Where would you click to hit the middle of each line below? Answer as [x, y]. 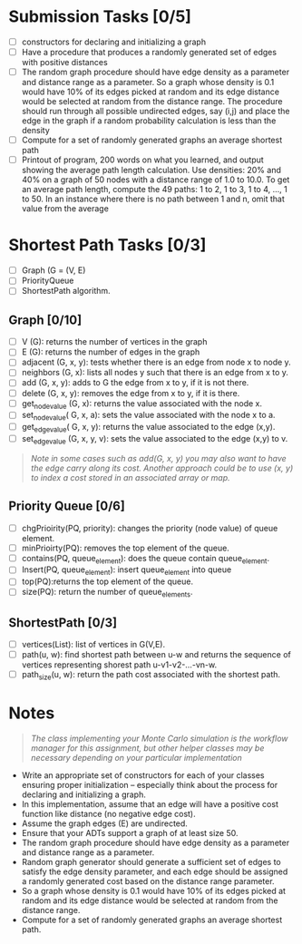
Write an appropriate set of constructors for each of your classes [143, 775]
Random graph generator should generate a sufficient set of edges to [151, 861]
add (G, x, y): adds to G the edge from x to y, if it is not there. [135, 383]
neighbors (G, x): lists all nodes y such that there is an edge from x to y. [155, 373]
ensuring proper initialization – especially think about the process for [150, 784]
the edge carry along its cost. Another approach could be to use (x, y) [162, 468]
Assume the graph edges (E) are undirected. [104, 823]
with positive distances [64, 63]
